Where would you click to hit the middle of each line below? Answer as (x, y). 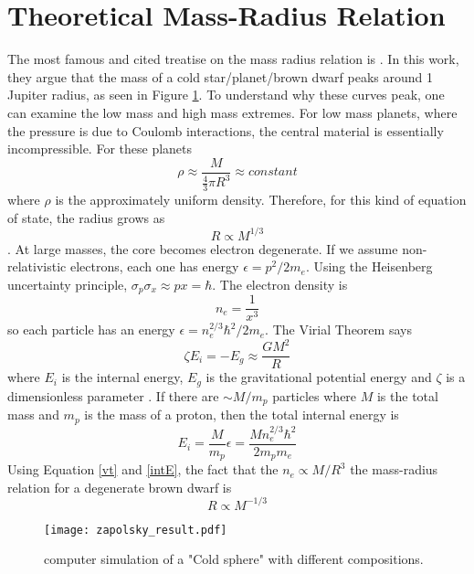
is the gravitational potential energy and (319, 377)
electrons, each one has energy (154, 266)
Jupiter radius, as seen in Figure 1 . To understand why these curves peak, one (226, 95)
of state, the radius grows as (86, 217)
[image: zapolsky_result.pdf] (136, 530)
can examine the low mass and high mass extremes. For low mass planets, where (232, 112)
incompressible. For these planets (100, 149)
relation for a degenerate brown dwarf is (120, 487)
